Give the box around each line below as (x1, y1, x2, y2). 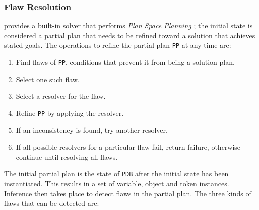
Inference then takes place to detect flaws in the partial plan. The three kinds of (4, 188, 251, 198)
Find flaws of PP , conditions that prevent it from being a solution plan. (16, 57, 235, 67)
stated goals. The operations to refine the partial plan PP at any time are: (4, 40, 231, 50)
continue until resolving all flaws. (16, 151, 118, 162)
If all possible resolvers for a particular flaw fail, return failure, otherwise (16, 142, 241, 152)
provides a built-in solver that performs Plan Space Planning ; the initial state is (4, 20, 253, 31)
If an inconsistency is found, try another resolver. (16, 124, 168, 135)
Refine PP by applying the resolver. (16, 107, 124, 118)
